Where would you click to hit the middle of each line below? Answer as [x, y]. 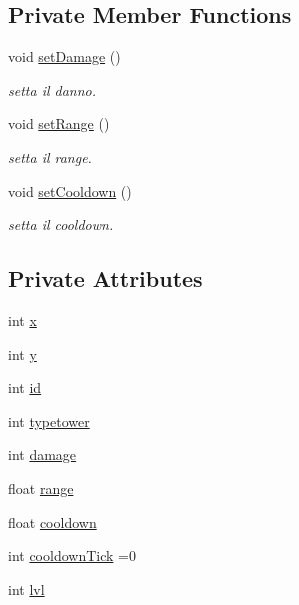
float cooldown [52, 521]
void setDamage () [64, 56]
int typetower [49, 420]
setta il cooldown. [61, 224]
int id [25, 387]
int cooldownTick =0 [72, 555]
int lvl [26, 588]
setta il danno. [52, 89]
